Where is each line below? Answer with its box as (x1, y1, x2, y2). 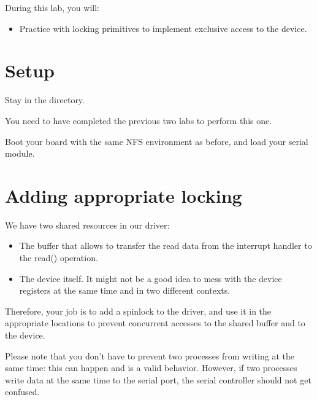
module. (5, 147, 35, 160)
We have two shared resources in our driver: (5, 218, 170, 231)
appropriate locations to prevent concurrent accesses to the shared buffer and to (5, 316, 305, 329)
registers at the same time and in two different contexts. (19, 284, 231, 297)
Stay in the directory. (5, 93, 85, 106)
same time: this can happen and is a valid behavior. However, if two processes (5, 361, 297, 374)
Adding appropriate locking (5, 182, 242, 208)
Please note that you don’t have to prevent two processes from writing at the (5, 349, 294, 362)
